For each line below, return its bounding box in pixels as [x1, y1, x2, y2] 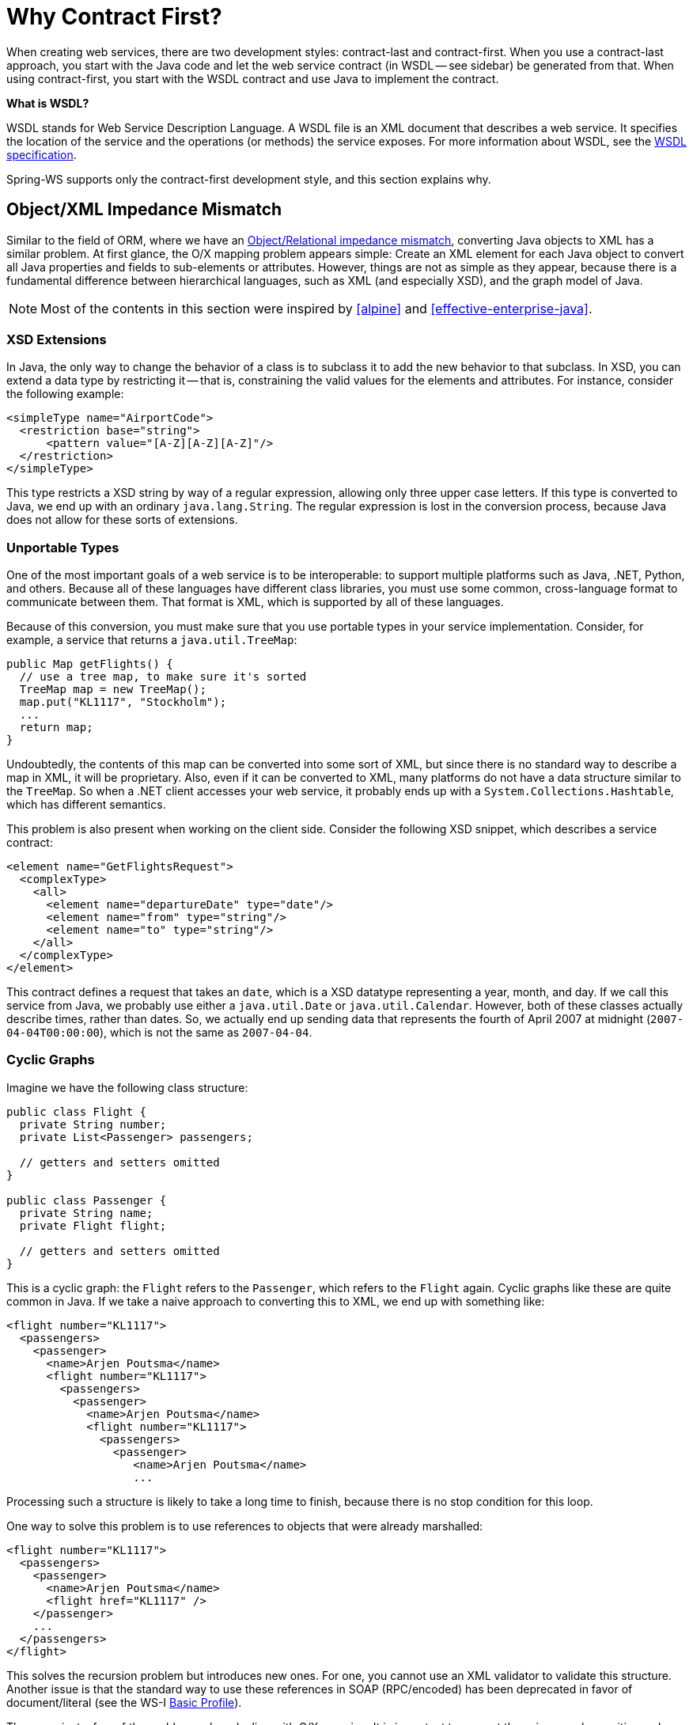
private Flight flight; [19, 1219, 167, 1232]
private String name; [19, 1206, 153, 1219]
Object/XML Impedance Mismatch [6, 199, 282, 220]
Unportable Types [6, 539, 119, 555]
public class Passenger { [6, 1193, 167, 1207]
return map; [19, 721, 93, 734]
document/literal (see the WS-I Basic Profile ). [6, 1695, 242, 1709]
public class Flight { [6, 1105, 147, 1118]
